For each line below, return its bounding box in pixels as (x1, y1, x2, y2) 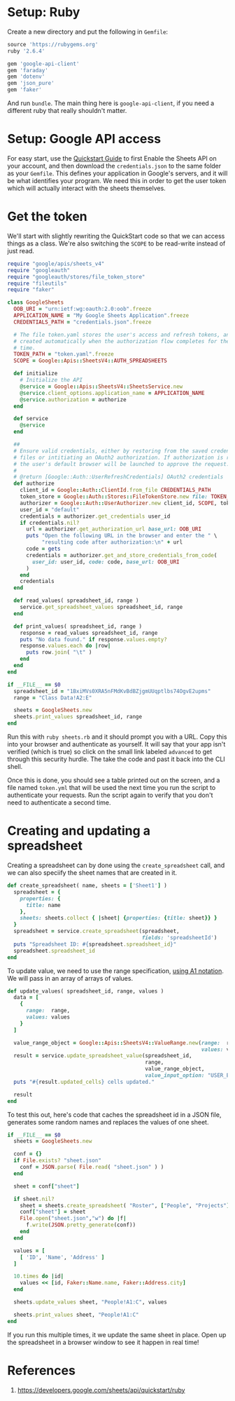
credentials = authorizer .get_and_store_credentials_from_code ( (25, 551, 218, 558)
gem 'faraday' (7, 67, 49, 74)
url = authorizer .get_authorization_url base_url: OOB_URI (25, 525, 201, 533)
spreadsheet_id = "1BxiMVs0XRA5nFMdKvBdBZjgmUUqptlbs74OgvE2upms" (13, 688, 211, 695)
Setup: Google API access (7, 131, 162, 147)
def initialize (13, 370, 58, 377)
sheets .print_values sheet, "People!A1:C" (13, 1311, 139, 1318)
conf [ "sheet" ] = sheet (20, 1208, 86, 1216)
